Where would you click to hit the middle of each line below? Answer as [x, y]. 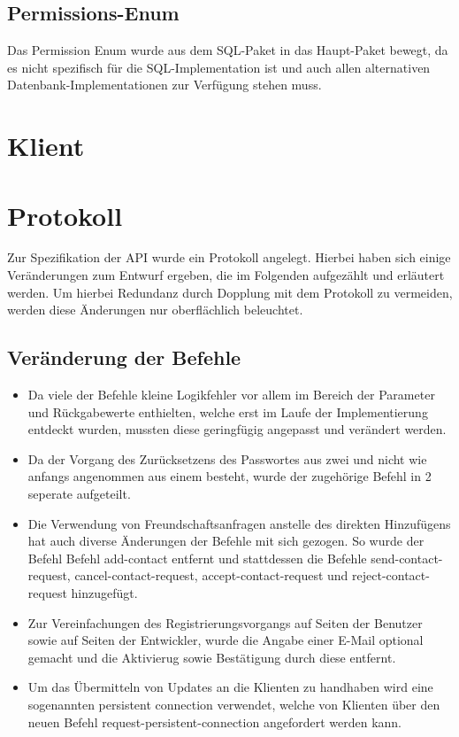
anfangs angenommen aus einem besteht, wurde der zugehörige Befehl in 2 [229, 476]
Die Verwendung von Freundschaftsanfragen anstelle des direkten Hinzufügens [239, 523]
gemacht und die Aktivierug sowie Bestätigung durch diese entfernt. [212, 657]
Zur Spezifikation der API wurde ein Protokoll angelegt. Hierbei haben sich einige [229, 257]
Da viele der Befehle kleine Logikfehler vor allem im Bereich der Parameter [231, 395]
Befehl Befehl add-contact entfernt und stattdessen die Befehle [197, 558]
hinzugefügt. [104, 593]
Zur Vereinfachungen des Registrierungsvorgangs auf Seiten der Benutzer [225, 622]
